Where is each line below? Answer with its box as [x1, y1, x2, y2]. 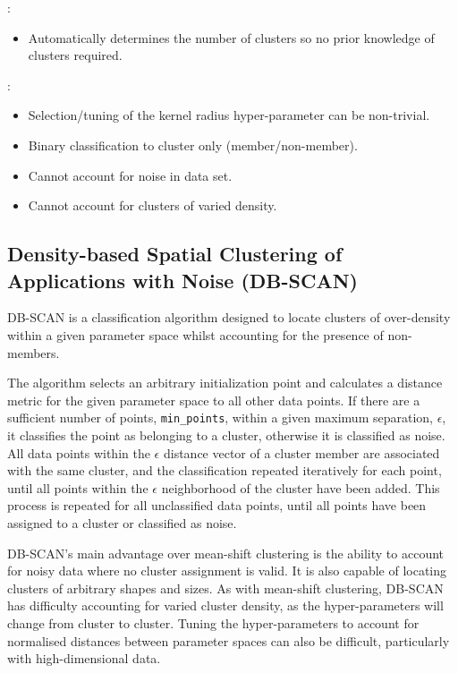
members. [7, 343, 60, 362]
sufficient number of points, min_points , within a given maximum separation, [7, 408, 433, 427]
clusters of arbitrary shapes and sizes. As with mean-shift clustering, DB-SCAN [7, 578, 444, 597]
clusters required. [28, 46, 123, 64]
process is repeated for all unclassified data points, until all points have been [7, 496, 427, 515]
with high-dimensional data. [7, 649, 161, 668]
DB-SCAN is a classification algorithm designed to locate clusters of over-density [7, 308, 451, 327]
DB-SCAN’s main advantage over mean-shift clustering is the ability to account [7, 543, 445, 562]
